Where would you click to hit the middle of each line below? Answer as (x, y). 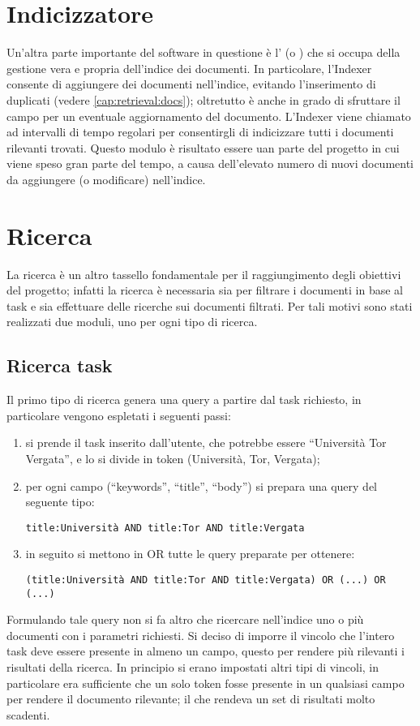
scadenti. (28, 714)
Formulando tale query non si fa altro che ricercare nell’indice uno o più (185, 619)
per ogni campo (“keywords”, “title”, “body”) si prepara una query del (201, 485)
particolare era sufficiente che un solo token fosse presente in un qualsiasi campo (206, 683)
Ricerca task (60, 365)
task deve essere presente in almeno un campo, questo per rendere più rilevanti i (206, 651)
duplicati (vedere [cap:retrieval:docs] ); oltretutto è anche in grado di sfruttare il (204, 99)
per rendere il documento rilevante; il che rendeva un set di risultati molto (191, 699)
